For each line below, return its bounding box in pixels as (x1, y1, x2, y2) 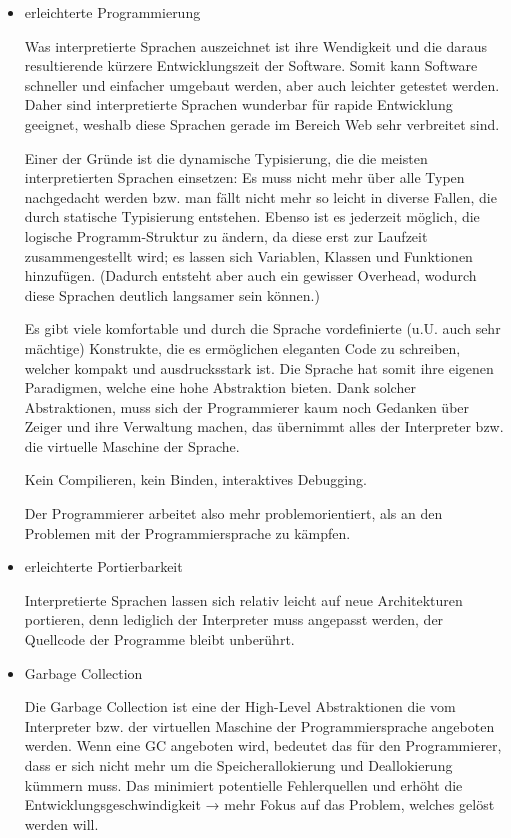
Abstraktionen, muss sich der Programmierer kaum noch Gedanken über (24, 396, 470, 417)
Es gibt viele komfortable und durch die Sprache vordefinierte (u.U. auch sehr (24, 318, 501, 339)
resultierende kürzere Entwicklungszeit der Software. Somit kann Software (24, 55, 478, 76)
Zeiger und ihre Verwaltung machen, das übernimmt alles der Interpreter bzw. (24, 416, 504, 437)
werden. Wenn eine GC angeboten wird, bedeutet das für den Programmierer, (24, 735, 502, 756)
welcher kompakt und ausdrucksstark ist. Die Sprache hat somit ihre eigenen (24, 357, 494, 378)
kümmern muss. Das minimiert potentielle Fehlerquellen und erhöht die (24, 774, 463, 795)
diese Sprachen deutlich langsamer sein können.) (24, 284, 320, 305)
